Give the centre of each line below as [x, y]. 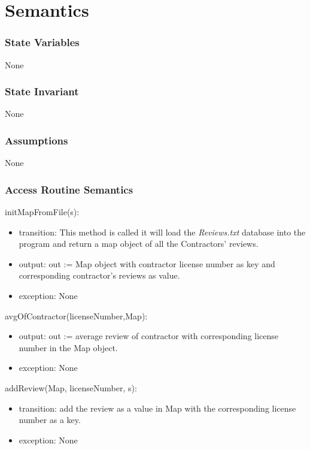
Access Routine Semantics [69, 189]
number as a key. [50, 420]
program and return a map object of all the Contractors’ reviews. [139, 244]
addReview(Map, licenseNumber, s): [71, 387]
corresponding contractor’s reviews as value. [99, 275]
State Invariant [42, 91]
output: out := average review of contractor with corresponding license [149, 336]
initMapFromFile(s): [42, 212]
